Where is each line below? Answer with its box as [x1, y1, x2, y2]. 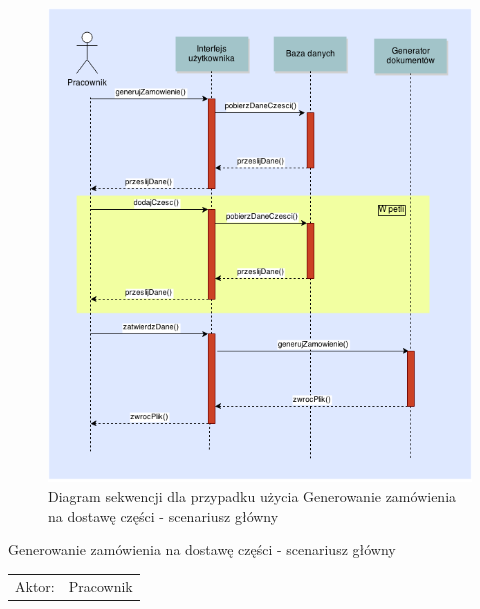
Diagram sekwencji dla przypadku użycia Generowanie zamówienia [48, 486, 457, 507]
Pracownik [68, 575, 133, 596]
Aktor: [15, 575, 55, 596]
